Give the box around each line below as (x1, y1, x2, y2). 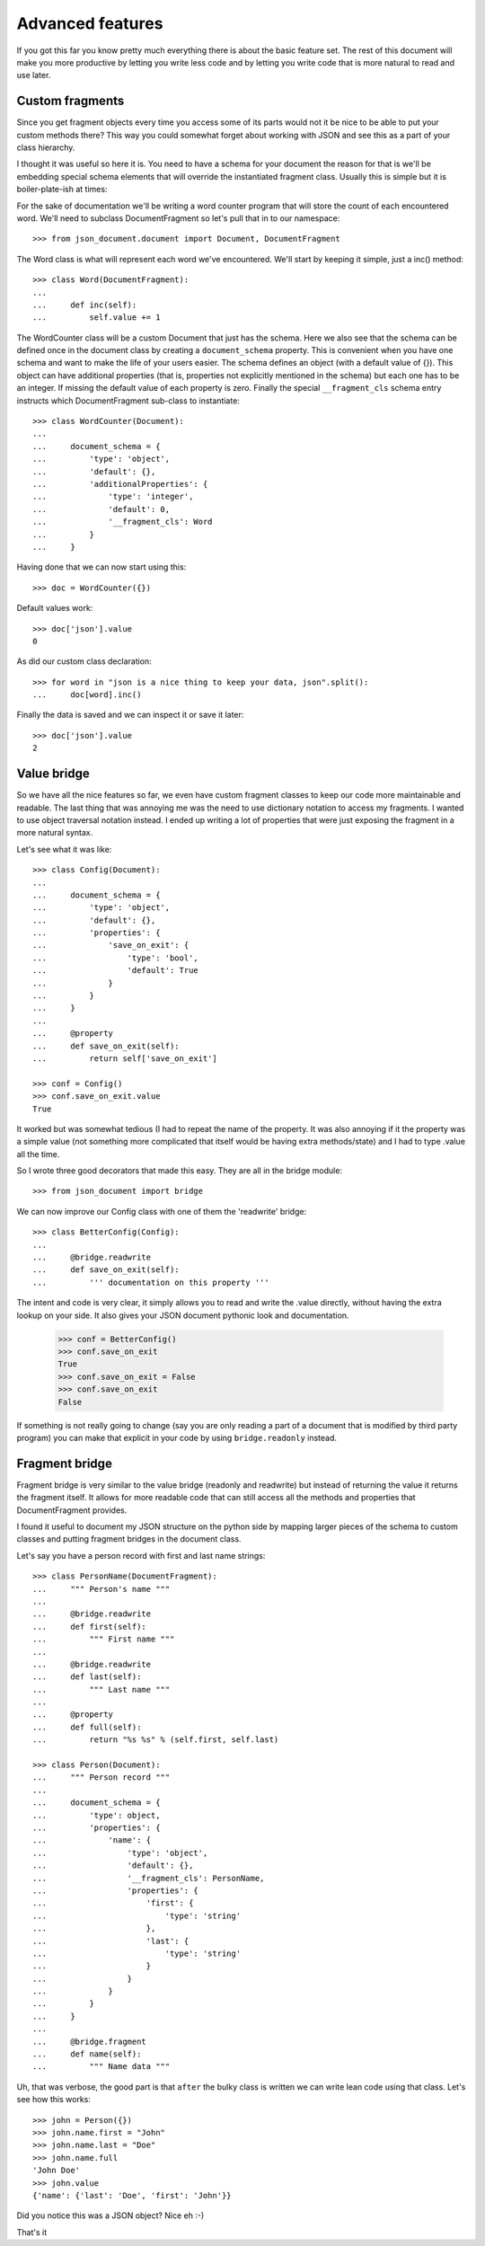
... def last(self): (32, 1672, 142, 1682)
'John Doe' (32, 2165, 81, 2176)
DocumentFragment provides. (16, 1505, 128, 1516)
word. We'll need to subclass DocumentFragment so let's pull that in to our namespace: (16, 212, 340, 224)
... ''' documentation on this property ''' (32, 1277, 269, 1287)
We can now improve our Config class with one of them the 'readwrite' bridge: (16, 1206, 307, 1216)
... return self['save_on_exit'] (32, 1053, 217, 1064)
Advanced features (16, 13, 163, 33)
